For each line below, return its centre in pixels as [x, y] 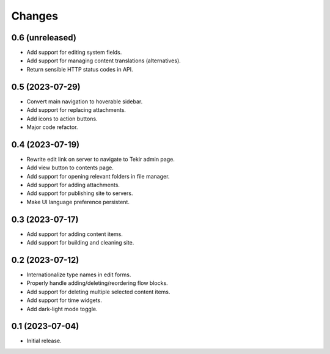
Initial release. [44, 341]
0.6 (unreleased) [44, 38]
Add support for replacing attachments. [76, 110]
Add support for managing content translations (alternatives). [104, 61]
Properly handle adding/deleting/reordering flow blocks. [97, 283]
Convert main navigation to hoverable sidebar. [85, 101]
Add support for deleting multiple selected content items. [98, 292]
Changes [35, 16]
